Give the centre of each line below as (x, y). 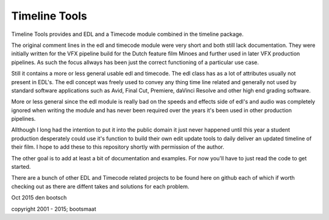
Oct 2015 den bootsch (39, 197)
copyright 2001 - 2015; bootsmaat (54, 209)
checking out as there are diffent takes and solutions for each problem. (100, 186)
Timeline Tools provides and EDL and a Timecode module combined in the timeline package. (127, 34)
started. (21, 167)
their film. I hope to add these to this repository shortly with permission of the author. (118, 147)
